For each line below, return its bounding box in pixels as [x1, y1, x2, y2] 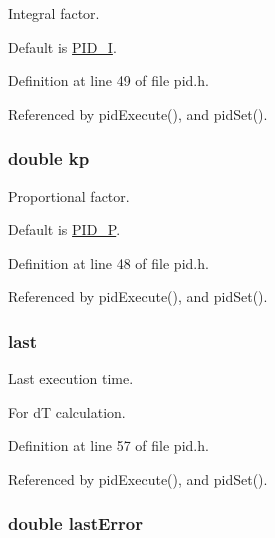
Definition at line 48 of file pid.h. [8, 252, 209, 273]
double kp [8, 146, 90, 171]
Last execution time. [8, 368, 134, 389]
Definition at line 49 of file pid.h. [8, 70, 209, 91]
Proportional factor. [8, 185, 130, 206]
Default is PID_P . [8, 219, 121, 240]
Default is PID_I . [8, 36, 117, 57]
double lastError [8, 511, 144, 536]
